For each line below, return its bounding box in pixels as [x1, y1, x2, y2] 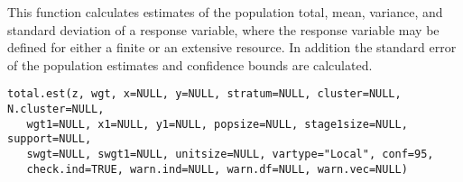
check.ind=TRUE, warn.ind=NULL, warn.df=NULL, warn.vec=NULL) [26, 162, 408, 176]
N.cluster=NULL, [7, 103, 105, 116]
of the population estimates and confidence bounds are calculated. [7, 55, 373, 74]
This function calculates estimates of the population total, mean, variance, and [7, 3, 443, 21]
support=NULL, [7, 132, 92, 146]
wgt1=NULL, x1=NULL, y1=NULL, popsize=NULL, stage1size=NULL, [26, 117, 408, 131]
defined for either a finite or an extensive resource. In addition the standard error [7, 38, 457, 57]
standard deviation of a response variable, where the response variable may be [7, 20, 440, 39]
